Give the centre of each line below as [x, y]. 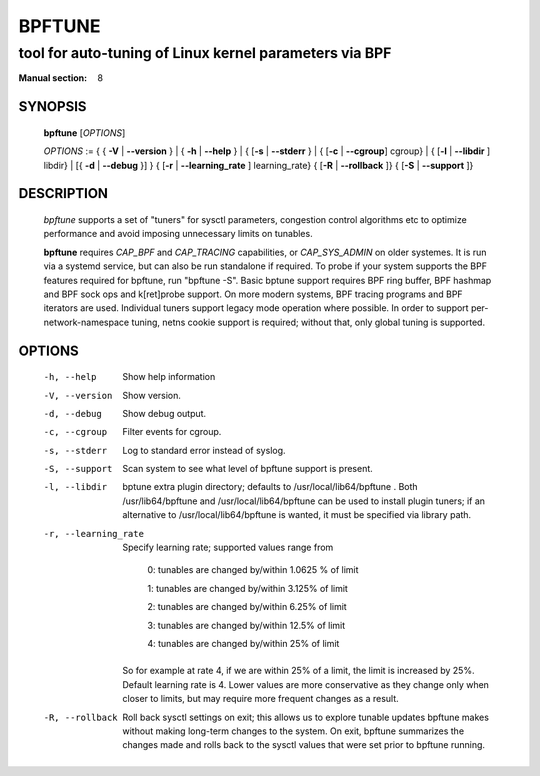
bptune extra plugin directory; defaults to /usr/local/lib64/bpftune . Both [270, 487]
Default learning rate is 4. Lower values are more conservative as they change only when [306, 684]
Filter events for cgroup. [172, 432]
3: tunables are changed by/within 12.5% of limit [246, 625]
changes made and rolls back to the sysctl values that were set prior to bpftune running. [303, 745]
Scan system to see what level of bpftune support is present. [248, 469]
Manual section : [53, 78]
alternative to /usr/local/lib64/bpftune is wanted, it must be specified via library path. [297, 515]
